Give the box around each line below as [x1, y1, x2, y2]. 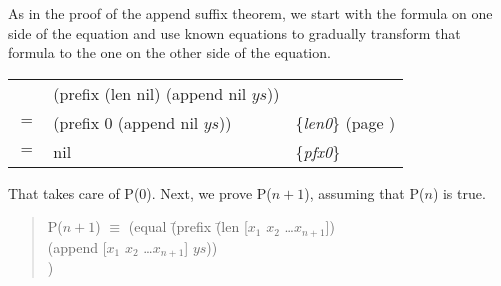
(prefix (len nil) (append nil [53, 81, 247, 105]
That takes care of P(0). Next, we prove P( [8, 182, 272, 203]
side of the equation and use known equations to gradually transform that [8, 22, 461, 43]
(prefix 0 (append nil [53, 110, 199, 134]
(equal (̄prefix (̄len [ [128, 216, 248, 237]
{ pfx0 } [295, 139, 341, 163]
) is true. [432, 182, 486, 203]
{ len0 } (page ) [295, 110, 396, 134]
